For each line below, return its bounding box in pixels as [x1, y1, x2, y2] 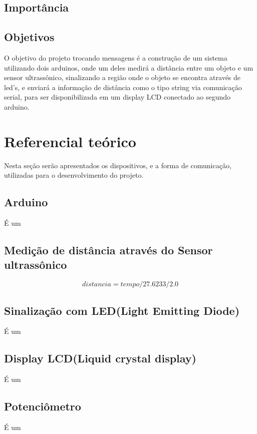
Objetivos [4, 29, 55, 45]
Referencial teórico [4, 131, 136, 151]
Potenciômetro [4, 398, 81, 414]
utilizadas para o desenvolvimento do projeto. [4, 170, 144, 180]
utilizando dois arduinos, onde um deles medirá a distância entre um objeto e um [4, 62, 253, 73]
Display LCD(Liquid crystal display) [4, 350, 196, 366]
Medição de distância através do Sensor [4, 242, 213, 258]
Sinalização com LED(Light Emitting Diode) [4, 302, 240, 318]
